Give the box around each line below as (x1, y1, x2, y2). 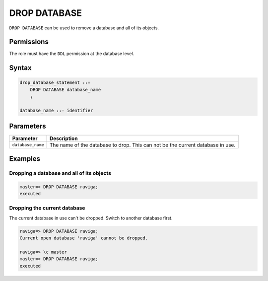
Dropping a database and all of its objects (9, 169, 112, 176)
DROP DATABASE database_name (30, 87, 101, 92)
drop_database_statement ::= (19, 80, 91, 85)
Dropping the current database (9, 205, 85, 211)
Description (49, 135, 78, 141)
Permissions (9, 38, 49, 46)
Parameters (9, 122, 46, 131)
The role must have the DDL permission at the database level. (9, 51, 134, 57)
